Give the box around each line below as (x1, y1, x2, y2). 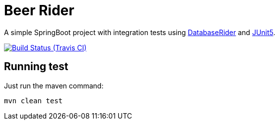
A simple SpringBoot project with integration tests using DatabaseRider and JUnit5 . (4, 28, 276, 37)
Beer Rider (4, 2, 74, 19)
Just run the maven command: (4, 81, 104, 90)
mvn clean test (4, 96, 63, 105)
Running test (4, 60, 69, 73)
